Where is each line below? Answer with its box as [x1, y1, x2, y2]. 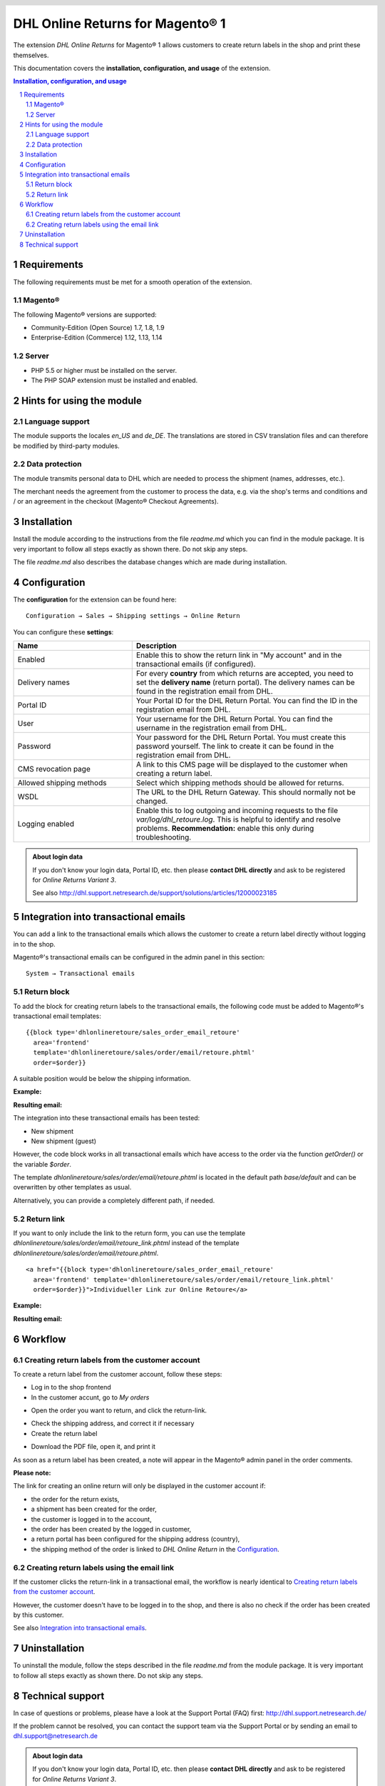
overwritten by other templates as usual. [13, 1183, 132, 1192]
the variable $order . [13, 1159, 71, 1168]
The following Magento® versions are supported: [13, 310, 157, 319]
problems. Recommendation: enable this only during [135, 824, 314, 834]
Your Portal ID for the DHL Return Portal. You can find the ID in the [135, 696, 358, 706]
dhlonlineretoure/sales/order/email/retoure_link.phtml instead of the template [13, 1239, 240, 1247]
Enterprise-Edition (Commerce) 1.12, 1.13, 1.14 [31, 333, 163, 342]
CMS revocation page [17, 764, 91, 774]
